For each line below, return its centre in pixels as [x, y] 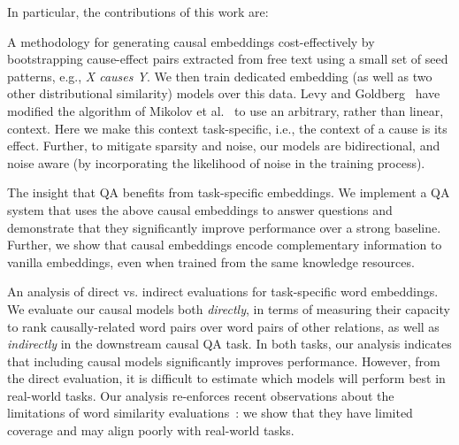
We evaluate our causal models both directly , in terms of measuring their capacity [229, 308]
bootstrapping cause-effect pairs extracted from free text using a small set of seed [228, 59]
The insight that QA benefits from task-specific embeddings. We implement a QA [229, 192]
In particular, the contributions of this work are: [138, 12]
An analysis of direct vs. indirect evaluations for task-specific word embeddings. [223, 292]
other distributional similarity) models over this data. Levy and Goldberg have [224, 93]
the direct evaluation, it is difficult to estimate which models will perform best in [226, 378]
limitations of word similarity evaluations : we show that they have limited [210, 413]
